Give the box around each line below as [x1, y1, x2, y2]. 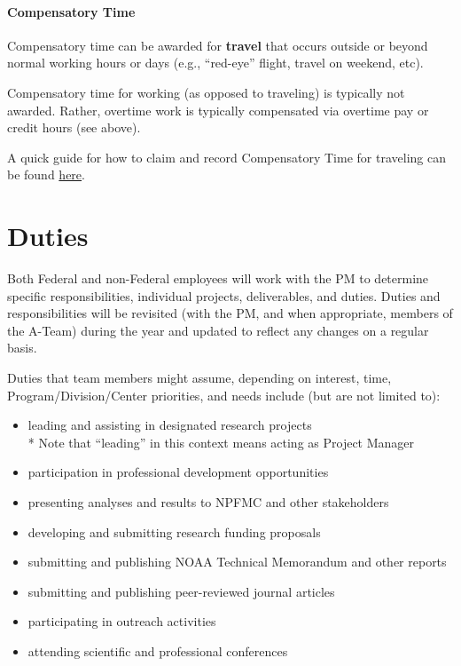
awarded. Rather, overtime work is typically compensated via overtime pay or [7, 100, 429, 119]
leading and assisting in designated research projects [27, 416, 312, 434]
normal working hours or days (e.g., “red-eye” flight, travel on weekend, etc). [7, 53, 424, 72]
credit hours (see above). [7, 118, 141, 137]
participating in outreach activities [27, 612, 216, 630]
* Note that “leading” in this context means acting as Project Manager [27, 432, 415, 451]
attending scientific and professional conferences [27, 641, 288, 660]
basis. [7, 338, 37, 357]
